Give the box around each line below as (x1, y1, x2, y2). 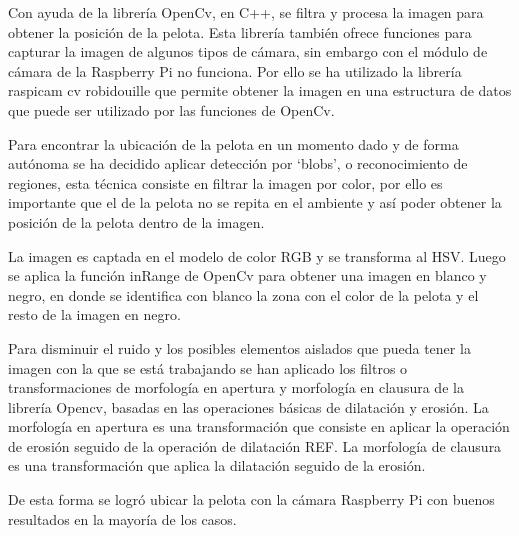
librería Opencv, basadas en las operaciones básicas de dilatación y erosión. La (8, 396, 489, 417)
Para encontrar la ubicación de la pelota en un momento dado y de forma (8, 133, 459, 154)
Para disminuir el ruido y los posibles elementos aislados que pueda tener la (8, 337, 471, 358)
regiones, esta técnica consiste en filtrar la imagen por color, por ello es (8, 172, 443, 193)
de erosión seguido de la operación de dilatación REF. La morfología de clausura (8, 435, 502, 456)
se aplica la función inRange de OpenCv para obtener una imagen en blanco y (8, 265, 487, 286)
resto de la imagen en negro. (8, 304, 181, 325)
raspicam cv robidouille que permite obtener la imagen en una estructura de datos (8, 80, 512, 101)
